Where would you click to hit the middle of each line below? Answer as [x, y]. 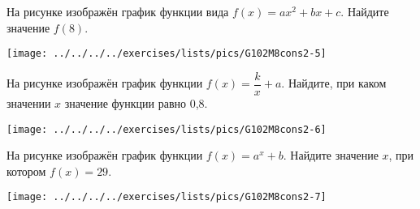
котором [26, 171]
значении [29, 102]
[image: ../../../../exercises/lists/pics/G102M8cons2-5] [167, 54]
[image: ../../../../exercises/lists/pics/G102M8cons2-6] [167, 129]
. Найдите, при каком [334, 83]
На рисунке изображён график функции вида [118, 11]
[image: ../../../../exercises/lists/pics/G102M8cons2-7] [167, 197]
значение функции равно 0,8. [136, 102]
